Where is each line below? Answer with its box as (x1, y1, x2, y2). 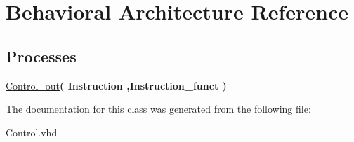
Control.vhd (6, 125, 58, 139)
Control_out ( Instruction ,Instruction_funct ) (6, 78, 227, 92)
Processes (6, 45, 77, 66)
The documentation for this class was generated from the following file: (6, 101, 311, 116)
